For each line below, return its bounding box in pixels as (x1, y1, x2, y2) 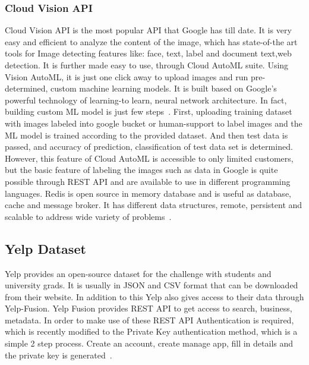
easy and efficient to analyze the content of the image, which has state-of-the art (5, 35, 298, 48)
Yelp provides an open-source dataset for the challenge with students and (5, 267, 272, 279)
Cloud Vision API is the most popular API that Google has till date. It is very (5, 24, 292, 36)
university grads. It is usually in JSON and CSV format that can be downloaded (5, 279, 298, 291)
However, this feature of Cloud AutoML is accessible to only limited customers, (5, 152, 294, 164)
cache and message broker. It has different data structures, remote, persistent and (5, 199, 302, 211)
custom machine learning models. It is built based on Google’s (51, 82, 277, 95)
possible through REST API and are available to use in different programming (5, 175, 291, 187)
